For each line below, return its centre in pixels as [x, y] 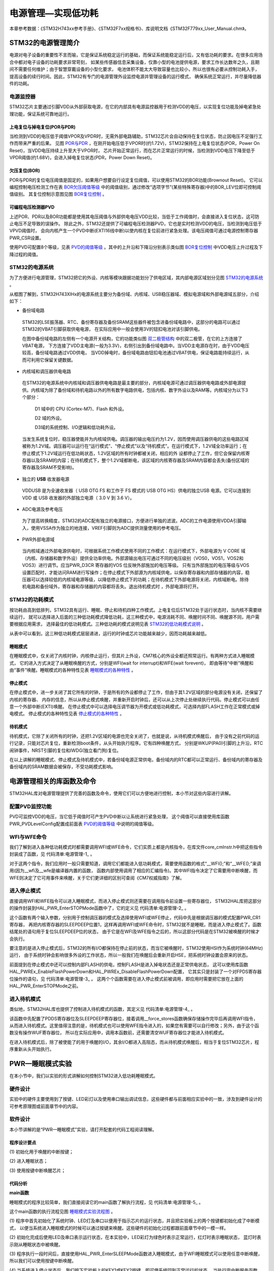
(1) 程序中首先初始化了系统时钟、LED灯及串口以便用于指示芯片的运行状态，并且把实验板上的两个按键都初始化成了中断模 [134, 1221]
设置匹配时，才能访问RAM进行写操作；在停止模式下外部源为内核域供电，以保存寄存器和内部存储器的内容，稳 [136, 572]
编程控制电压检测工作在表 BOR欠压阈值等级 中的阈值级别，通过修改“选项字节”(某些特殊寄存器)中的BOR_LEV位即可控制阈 [135, 187]
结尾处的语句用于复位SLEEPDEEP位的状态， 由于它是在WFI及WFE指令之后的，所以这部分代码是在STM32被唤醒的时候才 [134, 932]
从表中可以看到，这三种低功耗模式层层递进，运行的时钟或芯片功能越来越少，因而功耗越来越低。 [109, 633]
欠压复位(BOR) [25, 171]
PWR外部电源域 [38, 539]
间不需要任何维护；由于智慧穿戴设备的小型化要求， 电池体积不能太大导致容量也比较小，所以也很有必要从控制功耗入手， [134, 69]
